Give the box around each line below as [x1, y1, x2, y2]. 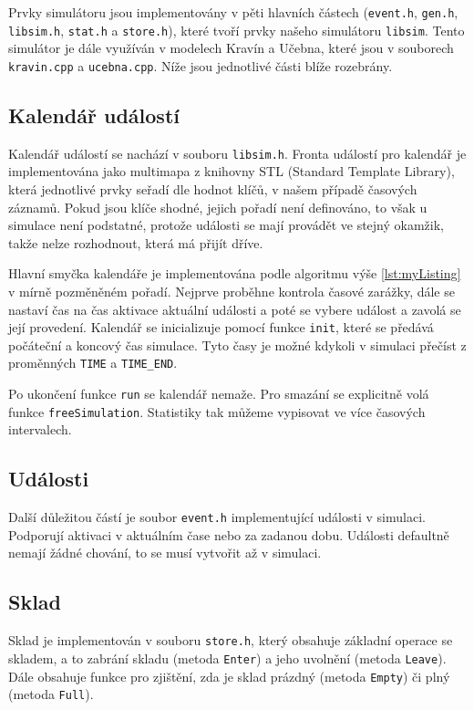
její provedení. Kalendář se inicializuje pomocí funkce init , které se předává [8, 318, 434, 337]
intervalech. [8, 420, 72, 439]
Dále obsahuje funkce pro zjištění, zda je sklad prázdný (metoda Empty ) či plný [8, 666, 450, 685]
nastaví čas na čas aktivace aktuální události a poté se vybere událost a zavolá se [8, 299, 461, 318]
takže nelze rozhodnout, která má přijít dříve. [8, 233, 263, 252]
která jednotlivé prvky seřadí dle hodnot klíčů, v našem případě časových [8, 180, 417, 199]
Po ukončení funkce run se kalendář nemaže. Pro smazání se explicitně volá [8, 384, 429, 403]
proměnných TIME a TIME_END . [8, 353, 178, 372]
